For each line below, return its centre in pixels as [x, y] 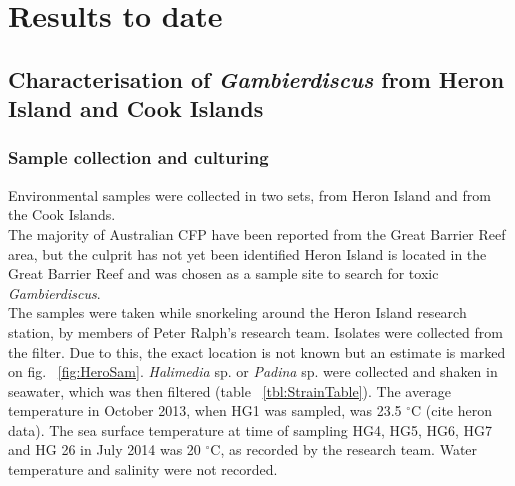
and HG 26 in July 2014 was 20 [104, 449]
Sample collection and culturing [138, 157]
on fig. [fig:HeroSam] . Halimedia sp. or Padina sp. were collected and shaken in [253, 371]
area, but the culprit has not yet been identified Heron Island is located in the [247, 253]
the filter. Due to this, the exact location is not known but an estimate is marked [257, 351]
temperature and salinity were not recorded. [143, 469]
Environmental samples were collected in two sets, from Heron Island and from [249, 194]
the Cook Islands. [62, 214]
